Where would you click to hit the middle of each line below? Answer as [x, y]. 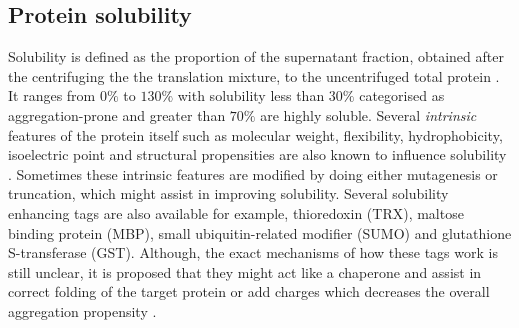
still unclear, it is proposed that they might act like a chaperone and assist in [245, 271]
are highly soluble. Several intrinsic [368, 114]
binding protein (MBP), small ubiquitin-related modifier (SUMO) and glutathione [260, 232]
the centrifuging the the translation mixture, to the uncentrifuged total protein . [254, 75]
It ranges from [52, 95]
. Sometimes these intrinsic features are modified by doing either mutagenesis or [253, 173]
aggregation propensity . [82, 310]
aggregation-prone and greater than [117, 114]
